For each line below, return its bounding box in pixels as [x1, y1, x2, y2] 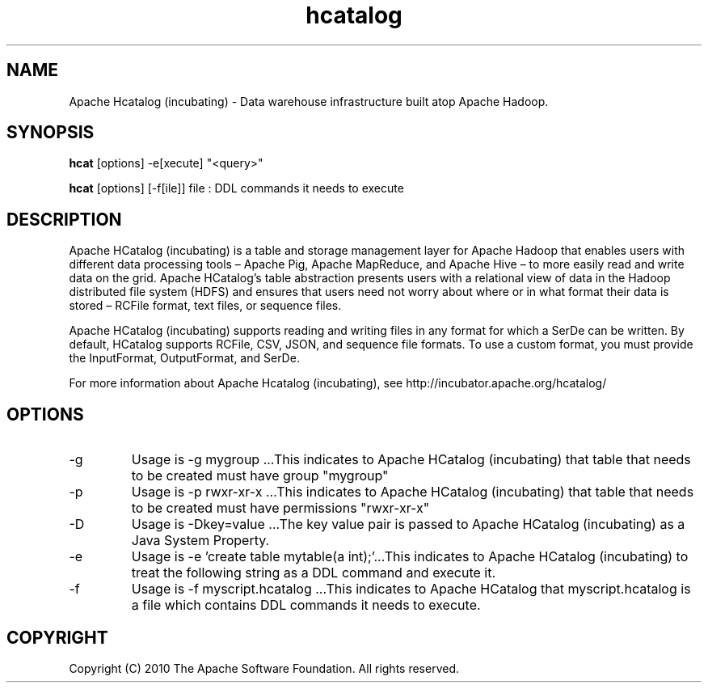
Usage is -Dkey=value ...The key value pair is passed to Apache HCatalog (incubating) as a [131, 516, 685, 533]
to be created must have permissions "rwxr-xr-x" [131, 500, 430, 517]
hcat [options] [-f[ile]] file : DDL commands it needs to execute [69, 181, 404, 196]
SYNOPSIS [6, 122, 95, 143]
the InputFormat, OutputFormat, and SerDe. [69, 351, 300, 366]
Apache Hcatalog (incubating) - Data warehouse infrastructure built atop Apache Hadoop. [69, 94, 549, 108]
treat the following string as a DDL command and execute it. [131, 564, 496, 581]
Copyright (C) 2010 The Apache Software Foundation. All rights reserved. [69, 661, 460, 675]
